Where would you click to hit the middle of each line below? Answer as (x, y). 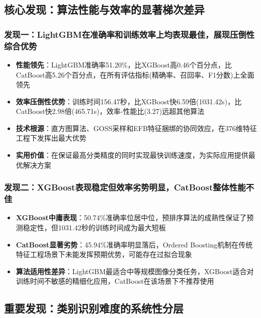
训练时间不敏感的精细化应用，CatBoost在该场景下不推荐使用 (115, 281)
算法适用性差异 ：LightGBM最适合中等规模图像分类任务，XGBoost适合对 (135, 271)
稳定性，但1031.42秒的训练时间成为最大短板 (94, 227)
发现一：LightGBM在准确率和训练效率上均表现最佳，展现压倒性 (129, 34)
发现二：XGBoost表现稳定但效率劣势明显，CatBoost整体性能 (125, 187)
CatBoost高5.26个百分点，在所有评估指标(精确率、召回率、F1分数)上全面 (135, 74)
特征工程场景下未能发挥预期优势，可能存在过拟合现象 (104, 254)
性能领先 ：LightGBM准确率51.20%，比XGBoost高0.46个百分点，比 (124, 64)
